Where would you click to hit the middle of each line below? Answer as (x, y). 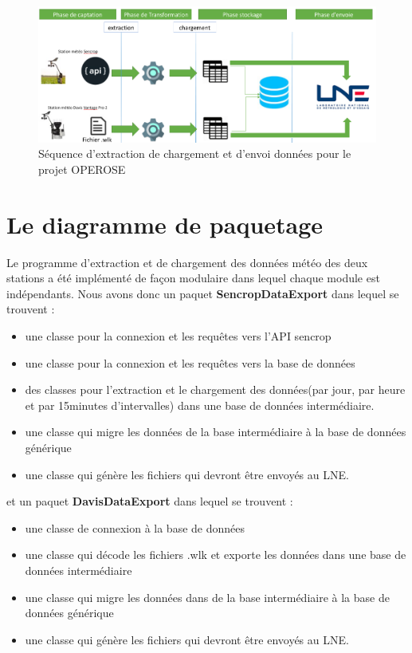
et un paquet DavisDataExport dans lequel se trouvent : (150, 501)
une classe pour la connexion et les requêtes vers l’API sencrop (178, 336)
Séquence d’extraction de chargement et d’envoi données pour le (195, 153)
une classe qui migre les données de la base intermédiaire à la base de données (216, 432)
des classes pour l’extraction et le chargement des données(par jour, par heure (215, 389)
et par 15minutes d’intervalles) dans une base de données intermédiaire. (200, 405)
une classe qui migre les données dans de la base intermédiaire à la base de (207, 597)
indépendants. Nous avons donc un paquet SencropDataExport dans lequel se (203, 293)
